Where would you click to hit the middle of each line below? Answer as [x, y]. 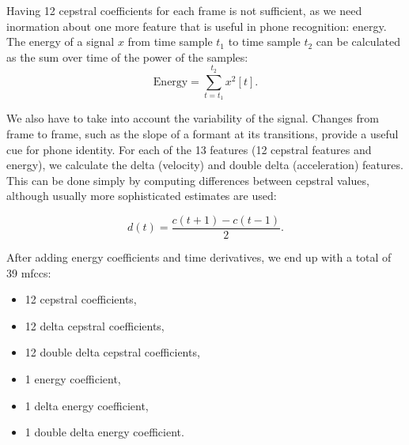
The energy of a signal [61, 41]
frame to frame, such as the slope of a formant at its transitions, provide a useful [203, 133]
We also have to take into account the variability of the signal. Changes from [193, 118]
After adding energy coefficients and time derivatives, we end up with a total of [199, 256]
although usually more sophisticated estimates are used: [142, 196]
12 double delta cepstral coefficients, [112, 352]
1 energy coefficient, [73, 378]
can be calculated [358, 41]
